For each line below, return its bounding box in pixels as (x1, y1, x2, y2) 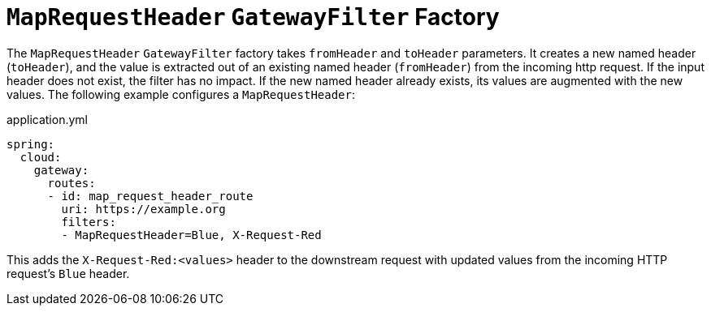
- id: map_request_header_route (47, 189, 254, 203)
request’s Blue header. (7, 266, 130, 280)
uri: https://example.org (61, 202, 226, 216)
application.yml (7, 112, 88, 126)
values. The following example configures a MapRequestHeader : (7, 87, 356, 101)
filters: (61, 215, 116, 229)
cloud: (20, 150, 62, 164)
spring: (7, 137, 55, 151)
